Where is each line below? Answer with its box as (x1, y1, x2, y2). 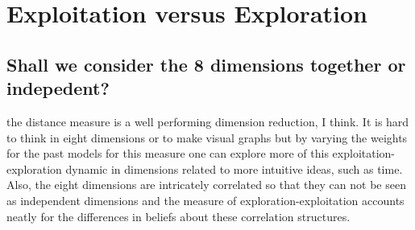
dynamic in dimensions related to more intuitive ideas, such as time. (65, 160, 403, 177)
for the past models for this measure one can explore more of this (6, 145, 329, 162)
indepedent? (6, 76, 110, 101)
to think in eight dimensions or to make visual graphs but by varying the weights (6, 129, 408, 146)
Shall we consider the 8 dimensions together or (6, 51, 406, 76)
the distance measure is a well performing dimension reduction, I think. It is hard (6, 113, 409, 129)
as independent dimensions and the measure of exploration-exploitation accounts (6, 191, 405, 208)
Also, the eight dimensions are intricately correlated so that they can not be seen (6, 176, 406, 193)
